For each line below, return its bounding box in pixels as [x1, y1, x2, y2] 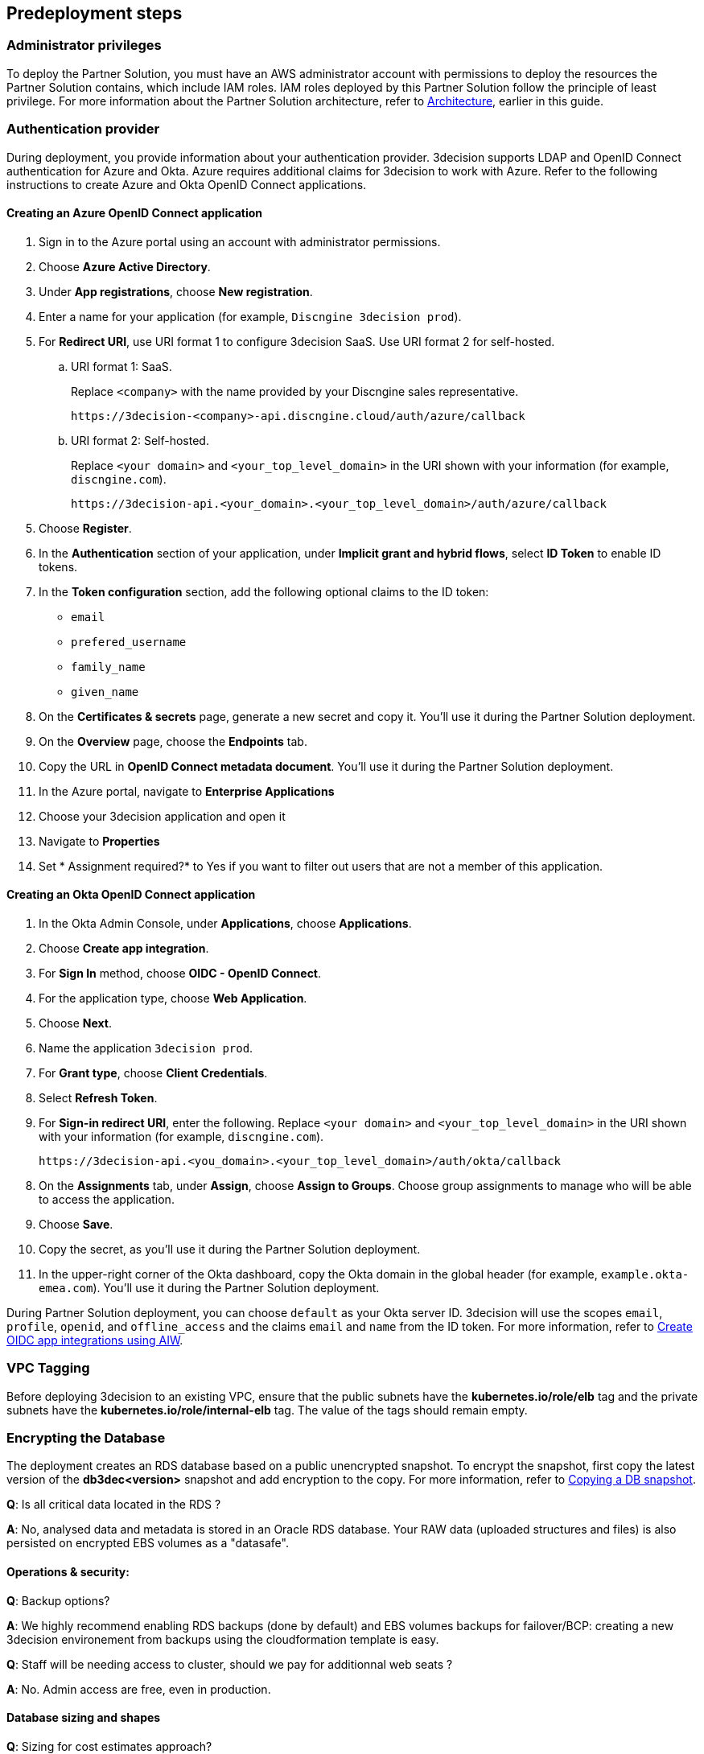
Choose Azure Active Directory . [39, 259, 211, 274]
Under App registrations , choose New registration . [39, 284, 313, 299]
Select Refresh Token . [39, 1090, 158, 1105]
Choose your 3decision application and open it [39, 809, 286, 823]
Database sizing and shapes [6, 1711, 161, 1725]
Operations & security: [6, 1565, 130, 1579]
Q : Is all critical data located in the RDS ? [6, 1497, 221, 1512]
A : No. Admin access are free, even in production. [6, 1682, 271, 1696]
